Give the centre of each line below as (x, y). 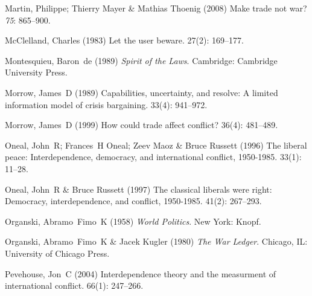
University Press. (36, 72)
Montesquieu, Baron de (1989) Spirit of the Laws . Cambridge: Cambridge (141, 60)
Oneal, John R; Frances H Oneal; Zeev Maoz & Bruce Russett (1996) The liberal (156, 145)
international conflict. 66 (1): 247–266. (74, 285)
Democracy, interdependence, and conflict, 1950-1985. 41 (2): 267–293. (133, 201)
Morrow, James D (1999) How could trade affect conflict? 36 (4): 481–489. (142, 125)
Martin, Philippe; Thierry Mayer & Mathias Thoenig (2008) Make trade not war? (156, 8)
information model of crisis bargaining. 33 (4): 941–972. (106, 104)
